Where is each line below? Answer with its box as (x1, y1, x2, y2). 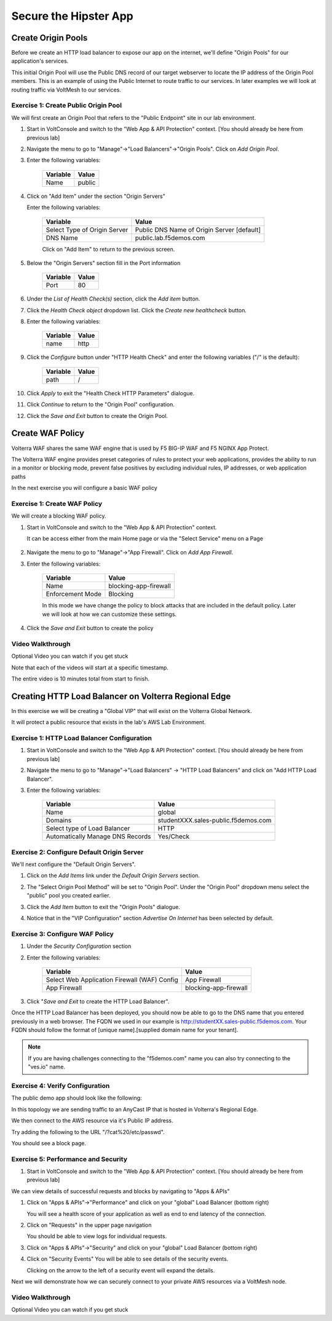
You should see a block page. (11, 1139, 87, 1146)
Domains (45, 816, 72, 825)
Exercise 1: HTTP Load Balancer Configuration (11, 733, 152, 742)
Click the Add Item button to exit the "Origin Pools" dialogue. (26, 903, 181, 910)
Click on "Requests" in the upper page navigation (26, 1221, 152, 1229)
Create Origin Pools (11, 33, 88, 43)
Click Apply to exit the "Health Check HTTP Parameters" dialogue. (26, 389, 195, 396)
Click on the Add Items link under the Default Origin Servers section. (26, 872, 200, 879)
